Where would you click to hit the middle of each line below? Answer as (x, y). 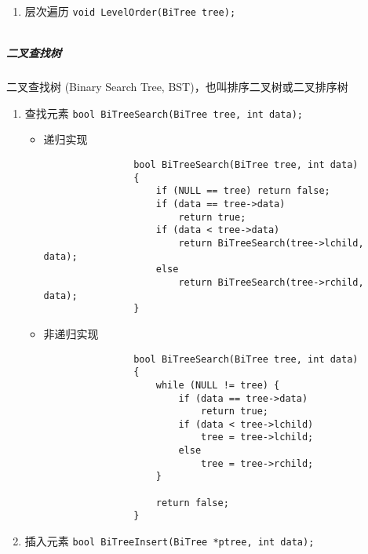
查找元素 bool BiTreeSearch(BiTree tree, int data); (164, 113)
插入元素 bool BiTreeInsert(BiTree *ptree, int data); (169, 541)
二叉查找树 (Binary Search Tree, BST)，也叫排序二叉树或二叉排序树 (177, 87)
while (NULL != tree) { (218, 385)
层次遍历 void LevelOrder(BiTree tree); (130, 11)
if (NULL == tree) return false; (243, 191)
